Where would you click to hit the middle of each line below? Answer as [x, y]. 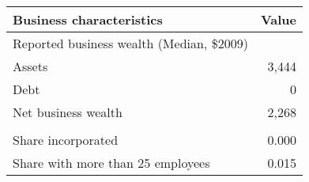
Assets [30, 66]
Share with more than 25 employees [111, 163]
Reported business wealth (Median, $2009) [130, 43]
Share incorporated [66, 140]
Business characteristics [88, 19]
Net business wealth [68, 112]
